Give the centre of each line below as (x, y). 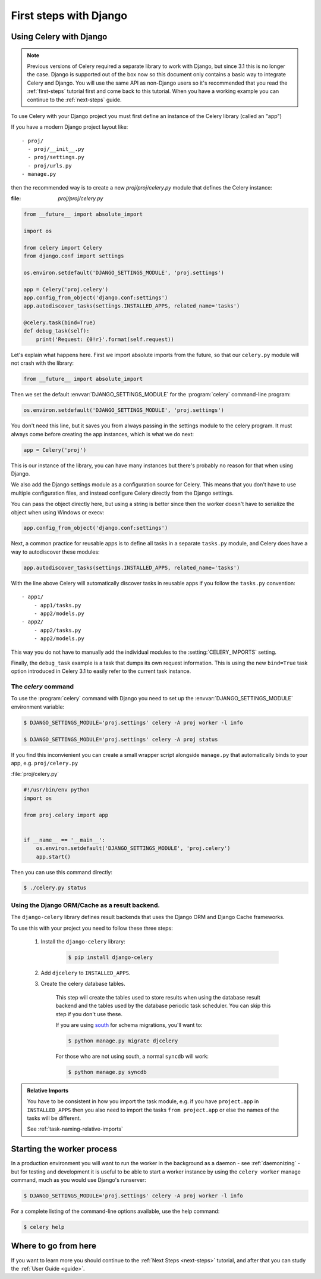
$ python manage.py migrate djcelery (123, 1041)
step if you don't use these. (89, 1014)
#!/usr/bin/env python (56, 790)
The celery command (43, 687)
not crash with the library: (43, 363)
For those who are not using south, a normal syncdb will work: (132, 1056)
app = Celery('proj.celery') (66, 289)
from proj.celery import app (66, 815)
